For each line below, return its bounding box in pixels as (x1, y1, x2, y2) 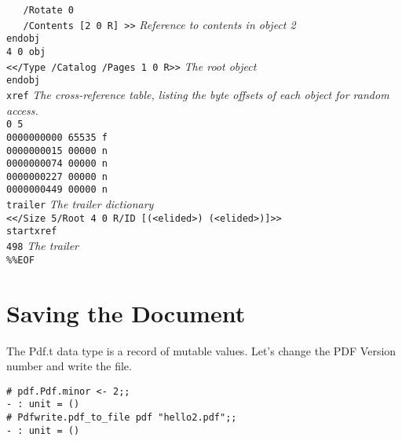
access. (6, 101, 38, 118)
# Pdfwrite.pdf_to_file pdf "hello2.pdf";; (6, 412, 237, 424)
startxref (6, 226, 57, 237)
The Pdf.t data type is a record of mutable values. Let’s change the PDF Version (6, 342, 397, 358)
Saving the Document (6, 296, 246, 329)
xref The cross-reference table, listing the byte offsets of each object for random (6, 86, 389, 102)
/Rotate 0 (23, 5, 74, 16)
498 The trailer (6, 237, 79, 254)
